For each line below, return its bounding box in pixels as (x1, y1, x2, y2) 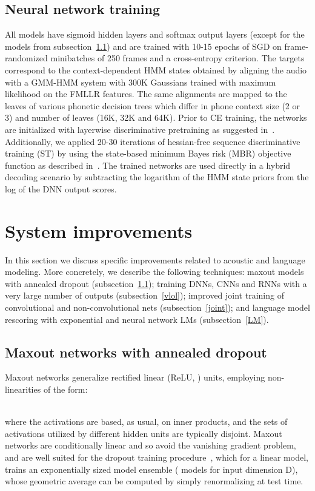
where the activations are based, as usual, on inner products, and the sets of (5, 415, 288, 428)
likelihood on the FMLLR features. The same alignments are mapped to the (5, 87, 287, 100)
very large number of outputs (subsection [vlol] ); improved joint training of (5, 289, 284, 302)
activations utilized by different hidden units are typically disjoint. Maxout (5, 427, 282, 439)
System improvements (5, 218, 193, 243)
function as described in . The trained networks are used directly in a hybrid (5, 158, 291, 171)
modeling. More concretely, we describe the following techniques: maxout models (5, 265, 304, 278)
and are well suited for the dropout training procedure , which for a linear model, (5, 450, 308, 463)
